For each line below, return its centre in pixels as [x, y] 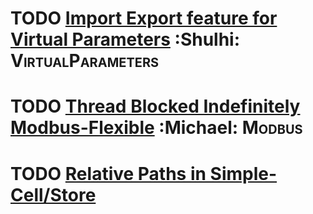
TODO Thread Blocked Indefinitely [155, 106]
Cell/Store [53, 194]
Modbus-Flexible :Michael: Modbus [156, 128]
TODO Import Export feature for [144, 18]
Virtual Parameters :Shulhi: [125, 39]
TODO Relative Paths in [108, 173]
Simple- [243, 173]
